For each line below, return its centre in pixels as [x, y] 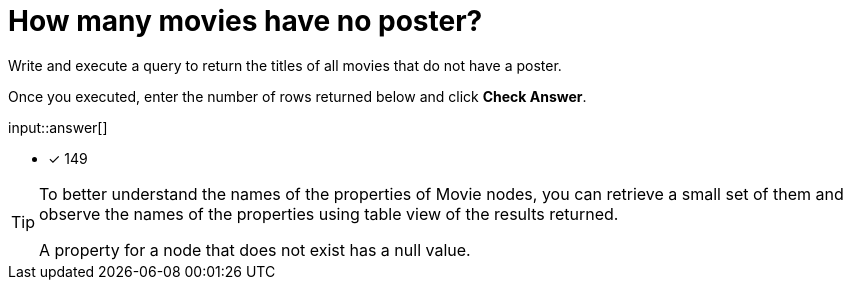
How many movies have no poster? [245, 21]
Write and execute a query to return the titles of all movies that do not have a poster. [285, 65]
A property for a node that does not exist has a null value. [255, 249]
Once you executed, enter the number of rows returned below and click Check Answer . [297, 96]
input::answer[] [58, 127]
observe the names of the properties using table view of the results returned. [329, 213]
